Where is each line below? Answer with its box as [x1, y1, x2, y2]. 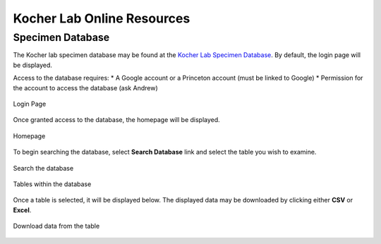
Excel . [13, 205, 32, 214]
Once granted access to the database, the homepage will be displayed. [13, 116, 220, 124]
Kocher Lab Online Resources [13, 11, 190, 26]
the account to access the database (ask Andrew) [13, 83, 158, 92]
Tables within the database [13, 180, 92, 188]
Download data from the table [13, 222, 100, 231]
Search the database [13, 164, 74, 172]
